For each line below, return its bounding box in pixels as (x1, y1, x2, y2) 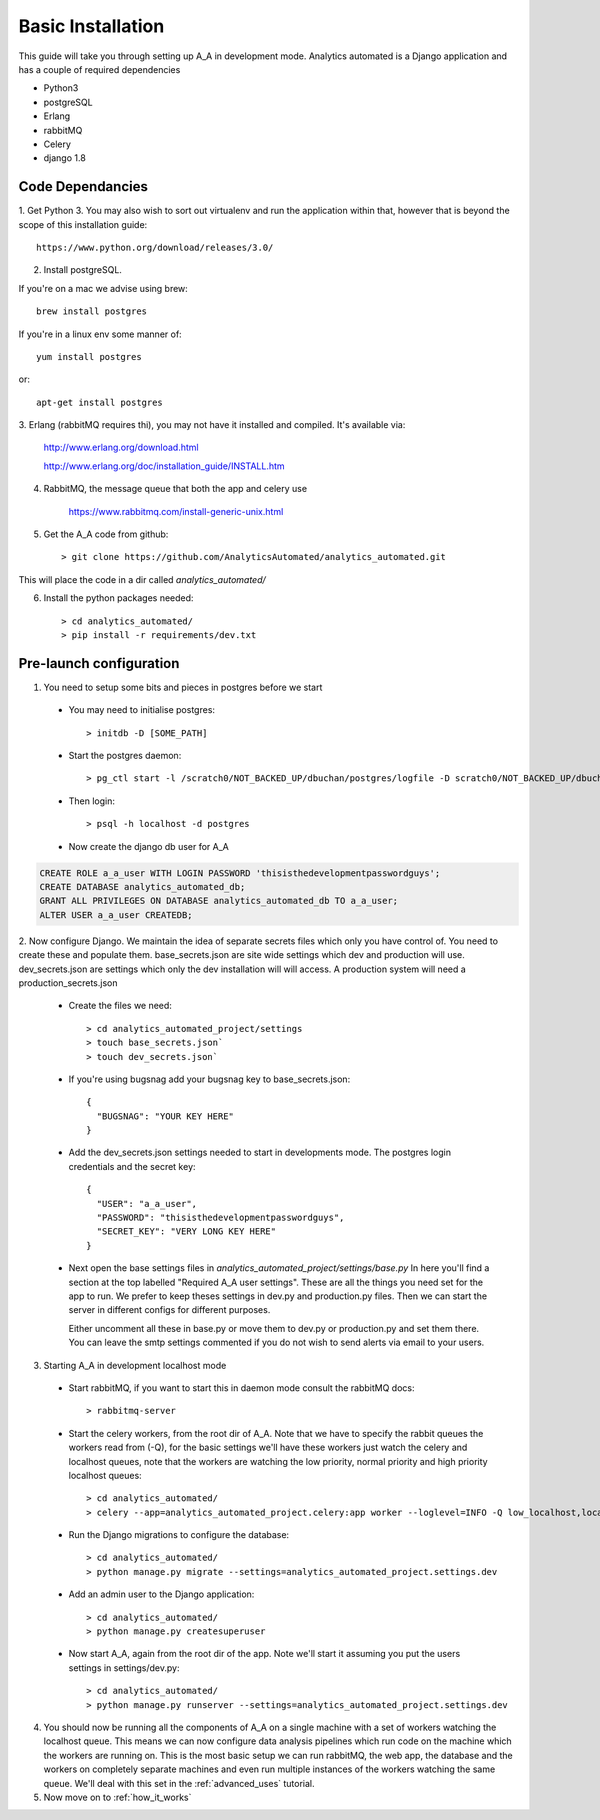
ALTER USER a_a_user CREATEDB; (39, 909, 194, 920)
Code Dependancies (18, 178, 149, 195)
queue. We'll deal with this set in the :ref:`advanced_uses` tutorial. (43, 1777, 315, 1789)
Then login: (68, 795, 115, 807)
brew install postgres (36, 306, 148, 317)
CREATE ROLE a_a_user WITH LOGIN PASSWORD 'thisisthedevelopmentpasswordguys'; (39, 867, 441, 879)
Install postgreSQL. (43, 264, 122, 276)
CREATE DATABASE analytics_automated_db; (39, 881, 246, 893)
